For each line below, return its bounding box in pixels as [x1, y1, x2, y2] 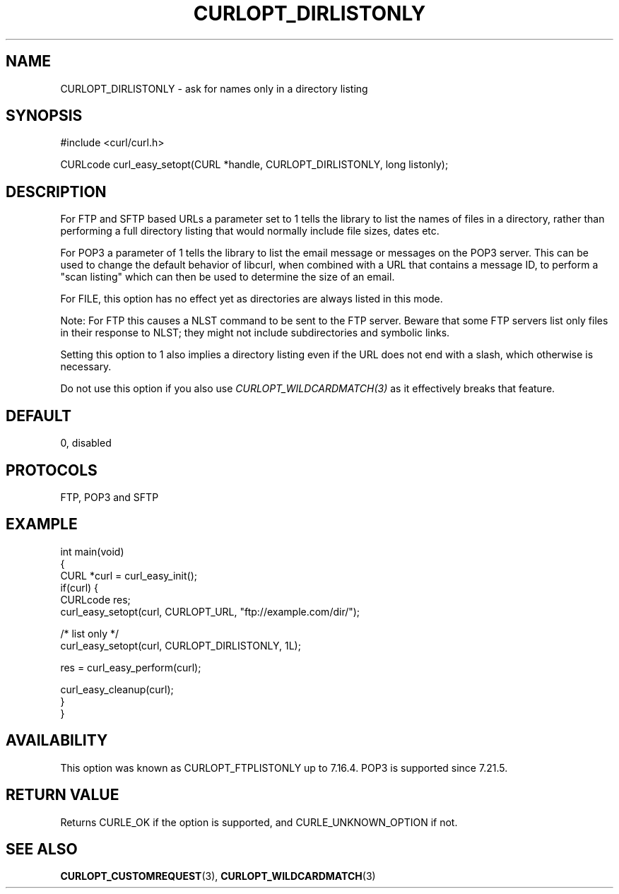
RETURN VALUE [6, 786, 119, 804]
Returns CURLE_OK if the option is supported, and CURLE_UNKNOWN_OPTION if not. [60, 816, 458, 828]
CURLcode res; [60, 593, 131, 606]
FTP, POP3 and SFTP [60, 490, 159, 503]
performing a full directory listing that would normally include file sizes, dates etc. [60, 225, 440, 237]
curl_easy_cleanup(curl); [60, 683, 174, 695]
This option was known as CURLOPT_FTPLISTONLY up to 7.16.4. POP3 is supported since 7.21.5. [60, 761, 508, 774]
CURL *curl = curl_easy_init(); [60, 569, 197, 582]
